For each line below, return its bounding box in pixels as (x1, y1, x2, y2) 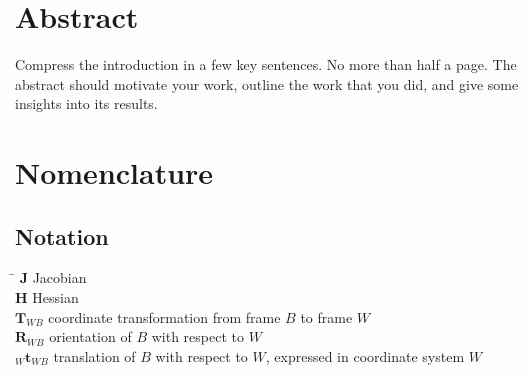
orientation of (49, 326, 132, 347)
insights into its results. (15, 93, 158, 114)
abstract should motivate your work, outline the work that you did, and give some (15, 73, 519, 94)
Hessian (32, 287, 79, 308)
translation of (53, 345, 136, 366)
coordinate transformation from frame (48, 306, 281, 327)
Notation (15, 220, 109, 251)
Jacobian (32, 267, 87, 288)
